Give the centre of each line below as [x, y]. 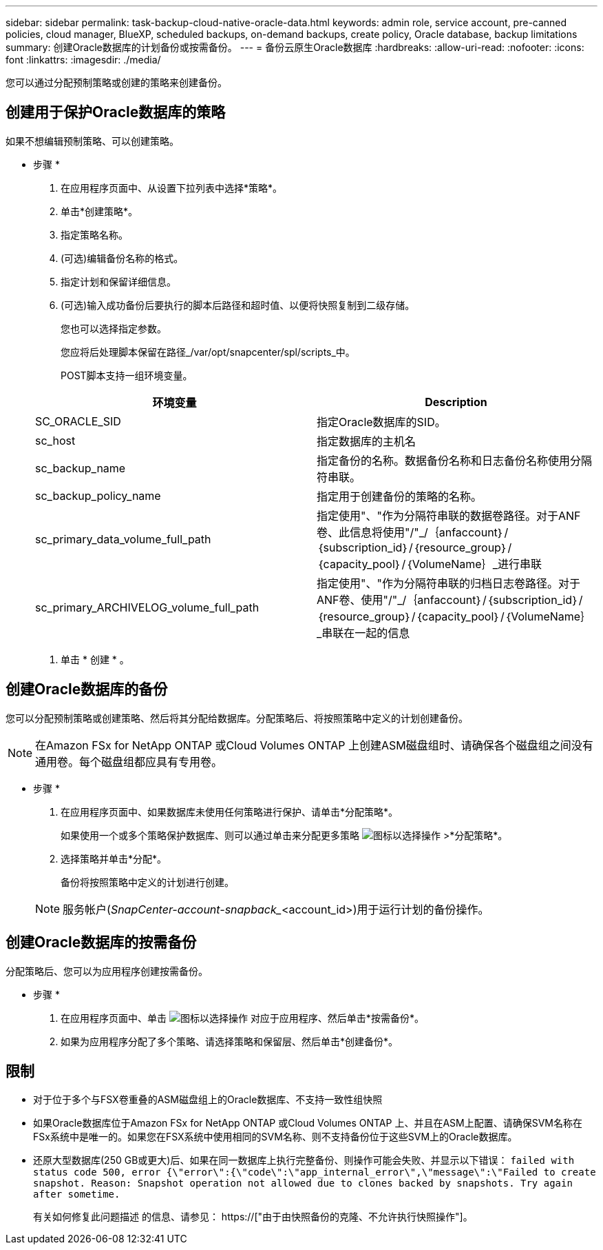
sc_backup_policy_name [98, 495]
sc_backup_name [81, 468]
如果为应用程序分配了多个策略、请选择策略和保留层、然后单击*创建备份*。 [230, 1041]
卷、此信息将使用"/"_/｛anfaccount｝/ [413, 532]
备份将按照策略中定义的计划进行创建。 [147, 882]
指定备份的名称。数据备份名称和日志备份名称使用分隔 [455, 460]
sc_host [55, 440]
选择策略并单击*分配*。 [114, 858]
